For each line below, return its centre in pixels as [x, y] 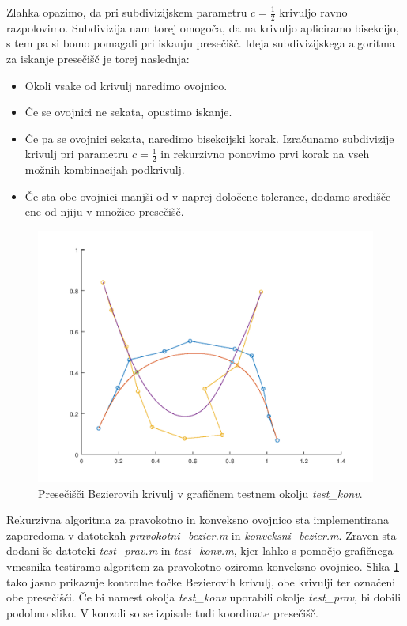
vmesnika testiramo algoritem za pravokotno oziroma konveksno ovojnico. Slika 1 [203, 566]
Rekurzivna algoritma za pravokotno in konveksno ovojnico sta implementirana [198, 520]
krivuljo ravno [313, 12]
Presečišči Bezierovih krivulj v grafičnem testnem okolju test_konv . [200, 493]
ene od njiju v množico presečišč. [104, 211]
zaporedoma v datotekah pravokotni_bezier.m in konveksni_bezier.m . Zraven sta [202, 535]
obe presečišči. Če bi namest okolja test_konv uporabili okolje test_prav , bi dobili [204, 597]
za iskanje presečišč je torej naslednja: [98, 59]
